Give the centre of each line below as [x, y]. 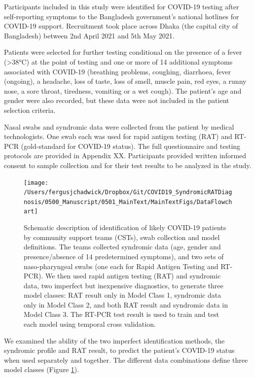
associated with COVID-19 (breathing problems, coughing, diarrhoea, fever [117, 71]
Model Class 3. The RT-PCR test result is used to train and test [121, 314]
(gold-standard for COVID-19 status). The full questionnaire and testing [131, 146]
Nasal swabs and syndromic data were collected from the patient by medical [119, 126]
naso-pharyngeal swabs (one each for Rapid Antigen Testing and [121, 266]
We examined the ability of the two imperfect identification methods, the [114, 340]
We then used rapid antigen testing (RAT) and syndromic [133, 276]
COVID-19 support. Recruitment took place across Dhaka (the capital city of [121, 26]
